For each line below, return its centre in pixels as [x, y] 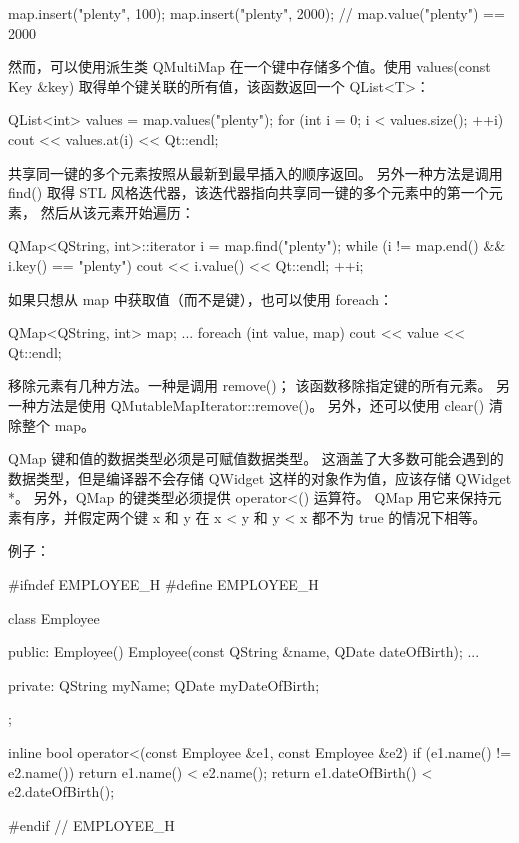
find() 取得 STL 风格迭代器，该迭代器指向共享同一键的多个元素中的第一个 [248, 192]
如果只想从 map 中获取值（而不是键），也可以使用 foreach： [201, 298]
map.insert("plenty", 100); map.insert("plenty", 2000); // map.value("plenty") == [256, 13]
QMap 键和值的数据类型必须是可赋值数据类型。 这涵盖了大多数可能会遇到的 [256, 458]
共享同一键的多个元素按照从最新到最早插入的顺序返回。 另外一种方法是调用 [255, 172]
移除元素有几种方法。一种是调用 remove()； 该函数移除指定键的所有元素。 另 [259, 385]
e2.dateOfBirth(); [61, 791]
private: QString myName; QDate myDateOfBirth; [164, 684]
